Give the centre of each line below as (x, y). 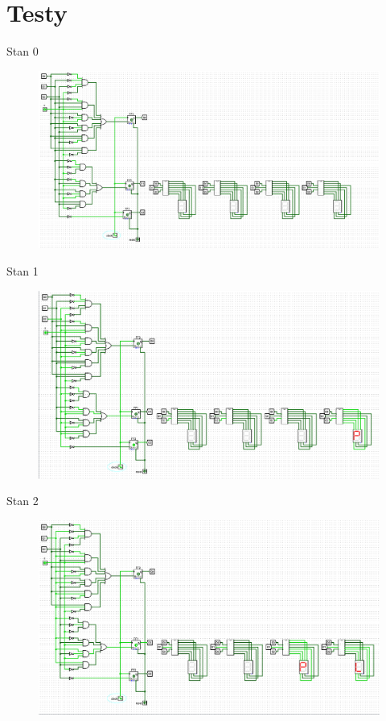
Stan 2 (23, 501)
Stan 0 (23, 51)
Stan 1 (23, 271)
